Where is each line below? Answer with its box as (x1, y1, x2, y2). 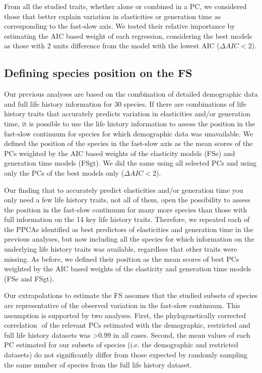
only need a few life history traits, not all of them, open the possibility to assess (4, 194, 250, 205)
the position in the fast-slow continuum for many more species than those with (4, 204, 247, 214)
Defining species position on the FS (4, 65, 192, 81)
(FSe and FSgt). (4, 273, 54, 283)
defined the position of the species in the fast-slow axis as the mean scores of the (4, 138, 253, 148)
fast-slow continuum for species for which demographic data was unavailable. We (4, 128, 253, 138)
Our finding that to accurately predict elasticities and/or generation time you (4, 184, 243, 195)
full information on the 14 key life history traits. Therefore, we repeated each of (4, 214, 250, 225)
